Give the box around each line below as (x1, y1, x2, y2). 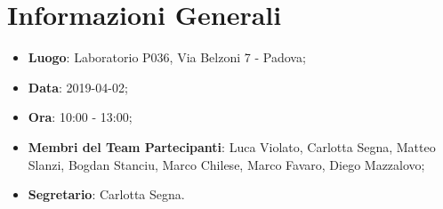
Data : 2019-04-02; (28, 77, 128, 96)
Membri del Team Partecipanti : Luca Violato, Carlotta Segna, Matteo (28, 137, 436, 156)
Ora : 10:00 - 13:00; (28, 108, 133, 126)
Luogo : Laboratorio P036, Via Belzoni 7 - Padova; (28, 48, 306, 67)
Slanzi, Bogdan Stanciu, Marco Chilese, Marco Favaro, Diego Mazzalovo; (28, 155, 425, 173)
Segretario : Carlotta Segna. (28, 185, 185, 204)
